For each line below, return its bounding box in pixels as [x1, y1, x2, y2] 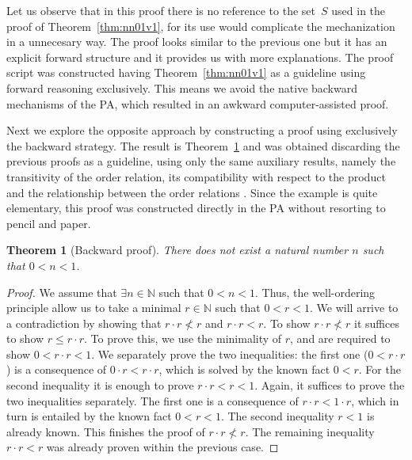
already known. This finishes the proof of [6, 423, 205, 439]
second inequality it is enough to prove [6, 377, 194, 393]
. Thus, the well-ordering [255, 283, 376, 300]
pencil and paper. [6, 215, 91, 231]
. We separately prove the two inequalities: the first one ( [91, 345, 368, 362]
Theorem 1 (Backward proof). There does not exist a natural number [6, 241, 349, 258]
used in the [331, 2, 386, 18]
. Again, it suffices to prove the [254, 377, 405, 393]
